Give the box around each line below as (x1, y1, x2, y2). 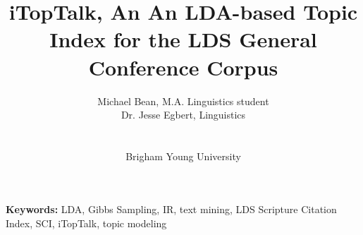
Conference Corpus (88, 52, 278, 81)
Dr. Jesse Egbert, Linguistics (121, 107, 246, 122)
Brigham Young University (125, 148, 241, 163)
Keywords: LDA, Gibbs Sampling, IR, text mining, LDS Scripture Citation (6, 202, 337, 217)
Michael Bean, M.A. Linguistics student (97, 93, 269, 108)
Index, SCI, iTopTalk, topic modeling (6, 216, 167, 231)
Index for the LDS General (49, 25, 317, 54)
